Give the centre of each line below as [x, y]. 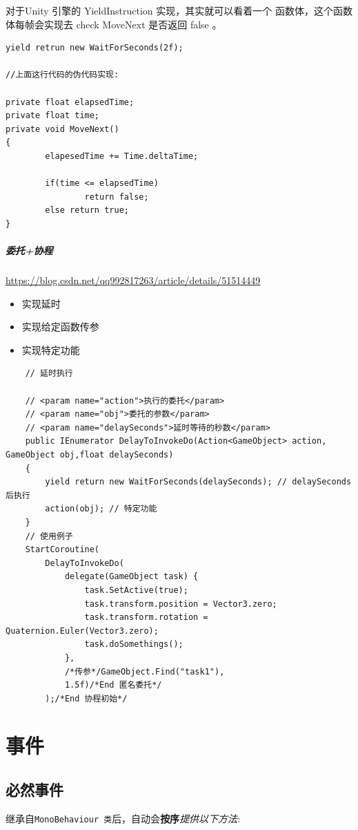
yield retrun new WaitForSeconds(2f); [95, 48]
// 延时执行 [49, 374]
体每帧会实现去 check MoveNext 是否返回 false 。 [114, 24]
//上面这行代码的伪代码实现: [62, 75]
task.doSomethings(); [134, 644]
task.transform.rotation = [146, 617]
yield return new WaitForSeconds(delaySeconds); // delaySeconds [198, 482]
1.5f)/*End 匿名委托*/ [113, 685]
